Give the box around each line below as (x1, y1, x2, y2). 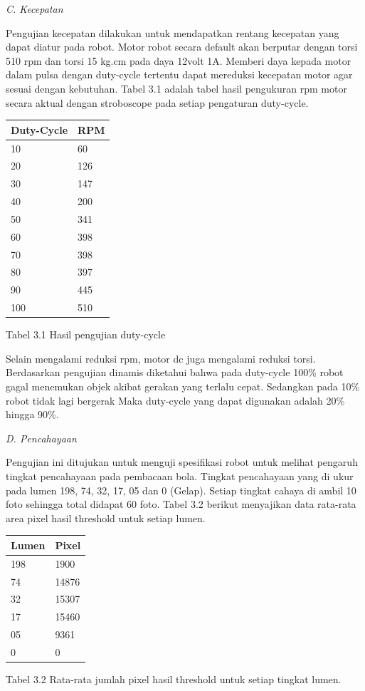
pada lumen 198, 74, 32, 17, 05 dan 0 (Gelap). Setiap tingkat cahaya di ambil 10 (6, 482, 356, 497)
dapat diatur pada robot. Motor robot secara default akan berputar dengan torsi (6, 39, 358, 54)
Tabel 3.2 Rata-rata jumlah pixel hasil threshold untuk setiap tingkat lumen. (6, 671, 342, 686)
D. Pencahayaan (6, 430, 77, 445)
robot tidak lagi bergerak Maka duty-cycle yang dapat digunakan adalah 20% (6, 393, 345, 407)
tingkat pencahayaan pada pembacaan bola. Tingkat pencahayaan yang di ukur (6, 468, 354, 483)
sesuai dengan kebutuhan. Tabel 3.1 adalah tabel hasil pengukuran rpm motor (6, 80, 347, 95)
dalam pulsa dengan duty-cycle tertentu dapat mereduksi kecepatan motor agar (6, 67, 353, 82)
